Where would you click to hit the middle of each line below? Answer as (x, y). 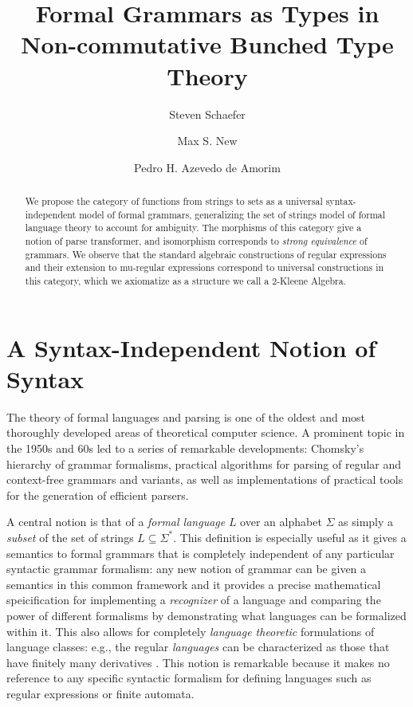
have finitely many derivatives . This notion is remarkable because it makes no (198, 662)
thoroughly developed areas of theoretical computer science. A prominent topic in (206, 432)
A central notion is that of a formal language (116, 522)
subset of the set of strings (70, 537)
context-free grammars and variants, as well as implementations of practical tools (205, 479)
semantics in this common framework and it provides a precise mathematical (194, 584)
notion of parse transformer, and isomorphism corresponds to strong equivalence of (196, 241)
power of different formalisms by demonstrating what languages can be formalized (206, 615)
